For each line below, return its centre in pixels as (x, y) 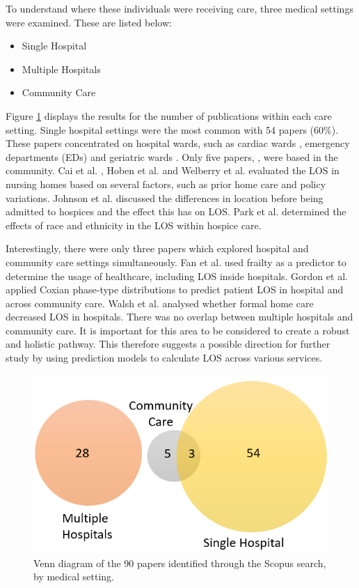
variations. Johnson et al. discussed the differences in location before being (165, 198)
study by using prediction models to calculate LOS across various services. (164, 358)
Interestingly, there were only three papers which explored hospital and (157, 248)
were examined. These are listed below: (89, 22)
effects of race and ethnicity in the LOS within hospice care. (134, 225)
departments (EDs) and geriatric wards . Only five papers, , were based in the (172, 156)
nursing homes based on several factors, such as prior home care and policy (166, 184)
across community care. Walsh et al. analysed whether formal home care (160, 303)
